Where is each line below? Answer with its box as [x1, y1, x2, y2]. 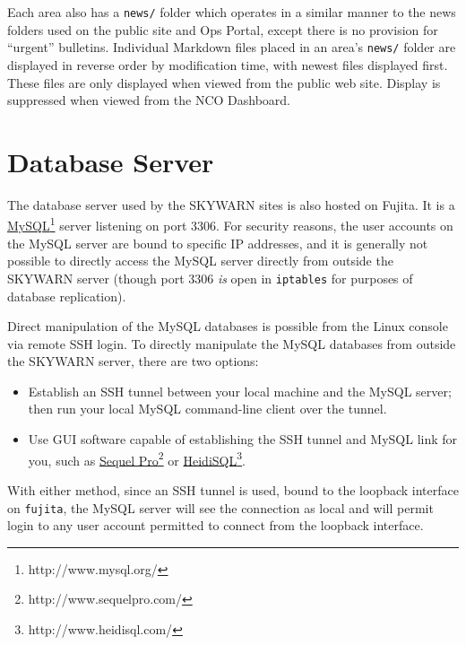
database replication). [7, 286, 126, 305]
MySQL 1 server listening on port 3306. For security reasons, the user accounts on [7, 214, 453, 235]
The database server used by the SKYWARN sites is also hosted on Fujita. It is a [7, 195, 455, 214]
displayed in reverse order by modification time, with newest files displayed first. [7, 55, 448, 74]
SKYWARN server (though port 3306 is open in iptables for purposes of [7, 268, 413, 287]
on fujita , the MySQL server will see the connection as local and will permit [7, 498, 434, 517]
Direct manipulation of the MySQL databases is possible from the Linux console [7, 317, 448, 336]
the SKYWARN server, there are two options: [7, 352, 259, 370]
